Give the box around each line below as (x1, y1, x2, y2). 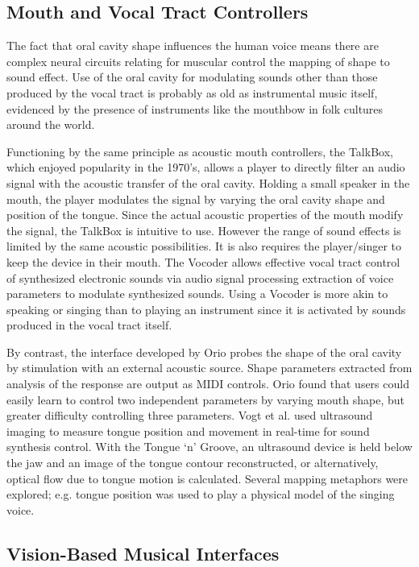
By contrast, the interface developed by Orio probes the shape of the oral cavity (6, 343, 402, 360)
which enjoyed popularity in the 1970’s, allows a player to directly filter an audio (6, 159, 405, 176)
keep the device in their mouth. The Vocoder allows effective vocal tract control (6, 253, 400, 270)
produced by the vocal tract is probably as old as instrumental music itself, (6, 84, 378, 101)
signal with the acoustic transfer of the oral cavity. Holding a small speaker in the (6, 174, 410, 191)
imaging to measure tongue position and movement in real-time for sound (6, 422, 370, 439)
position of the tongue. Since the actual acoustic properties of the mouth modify (6, 206, 404, 223)
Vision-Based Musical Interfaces (6, 540, 280, 565)
